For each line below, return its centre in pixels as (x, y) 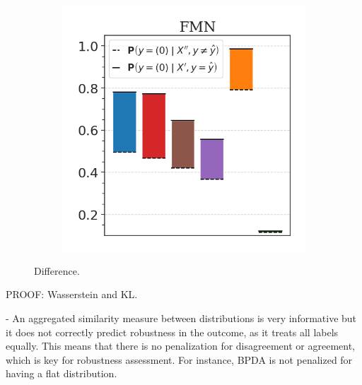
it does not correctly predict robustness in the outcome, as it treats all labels (172, 332)
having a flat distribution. (62, 373)
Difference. (57, 270)
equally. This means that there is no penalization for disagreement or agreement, (180, 346)
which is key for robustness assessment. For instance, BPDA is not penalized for (179, 359)
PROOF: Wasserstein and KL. (72, 294)
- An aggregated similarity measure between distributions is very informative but (181, 318)
